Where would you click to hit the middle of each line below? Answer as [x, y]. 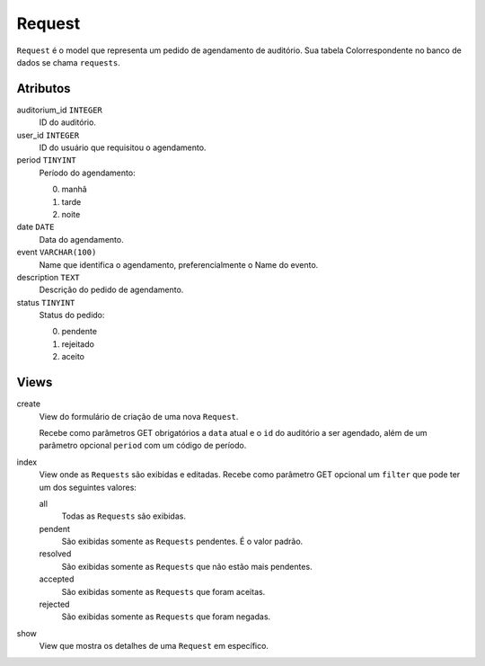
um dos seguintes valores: [88, 487]
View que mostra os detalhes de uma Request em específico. [154, 646]
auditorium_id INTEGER [60, 110]
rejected [54, 604]
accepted [57, 579]
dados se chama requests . [68, 62]
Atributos [44, 89]
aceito [73, 357]
